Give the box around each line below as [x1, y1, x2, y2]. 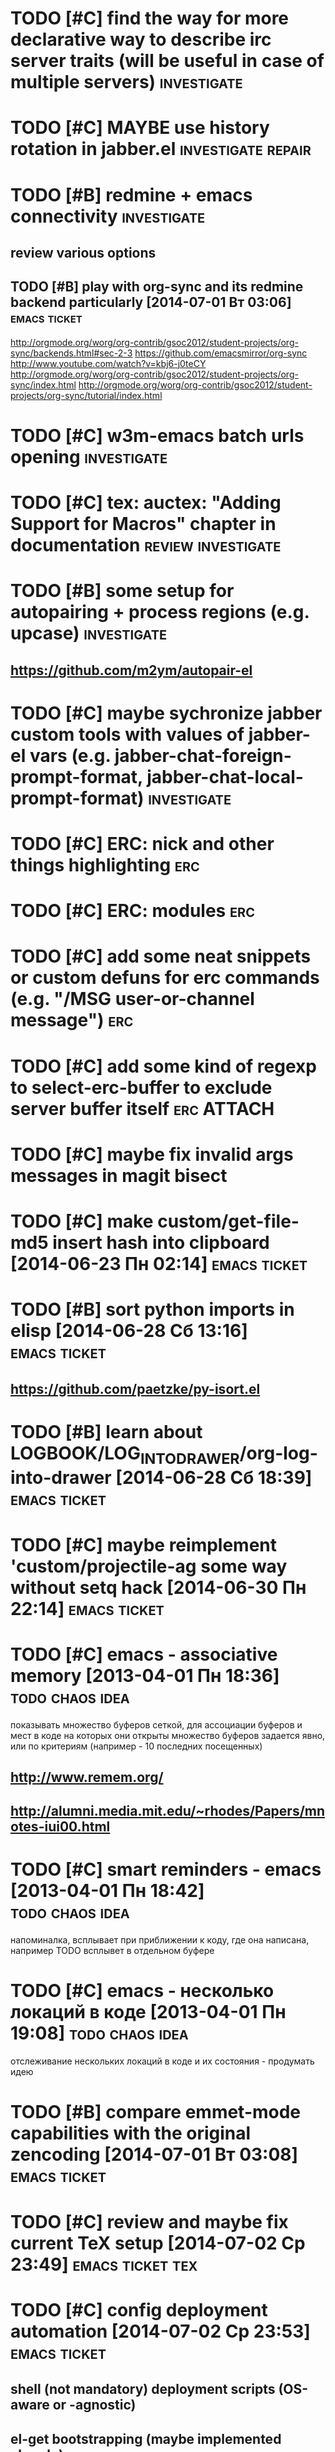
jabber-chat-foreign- [114, 744, 292, 767]
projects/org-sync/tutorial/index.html [10, 389, 163, 401]
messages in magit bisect [10, 1164, 228, 1187]
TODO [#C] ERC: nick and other [10, 833, 275, 856]
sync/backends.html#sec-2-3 [10, 347, 133, 359]
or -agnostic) [52, 2397, 137, 2414]
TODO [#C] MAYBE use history [10, 117, 270, 139]
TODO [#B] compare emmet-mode [10, 2101, 302, 2124]
